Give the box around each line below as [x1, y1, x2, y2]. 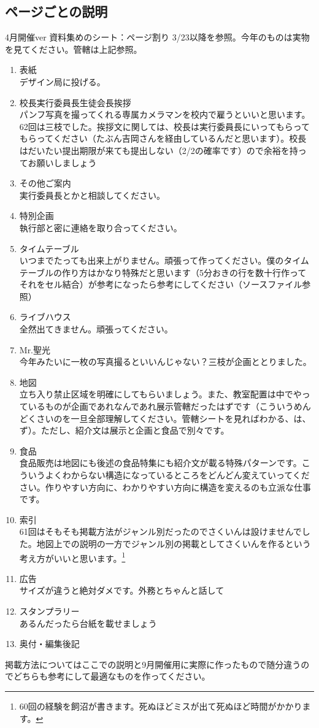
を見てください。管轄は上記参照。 [5, 42, 142, 55]
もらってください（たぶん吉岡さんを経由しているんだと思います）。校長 [19, 132, 307, 145]
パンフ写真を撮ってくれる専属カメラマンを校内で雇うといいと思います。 [19, 108, 310, 121]
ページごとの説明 [5, 2, 108, 21]
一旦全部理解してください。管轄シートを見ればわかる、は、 [71, 412, 311, 424]
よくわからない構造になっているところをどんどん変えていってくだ [45, 469, 310, 481]
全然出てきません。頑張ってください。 [19, 323, 173, 335]
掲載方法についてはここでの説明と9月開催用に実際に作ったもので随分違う [5, 657, 301, 670]
